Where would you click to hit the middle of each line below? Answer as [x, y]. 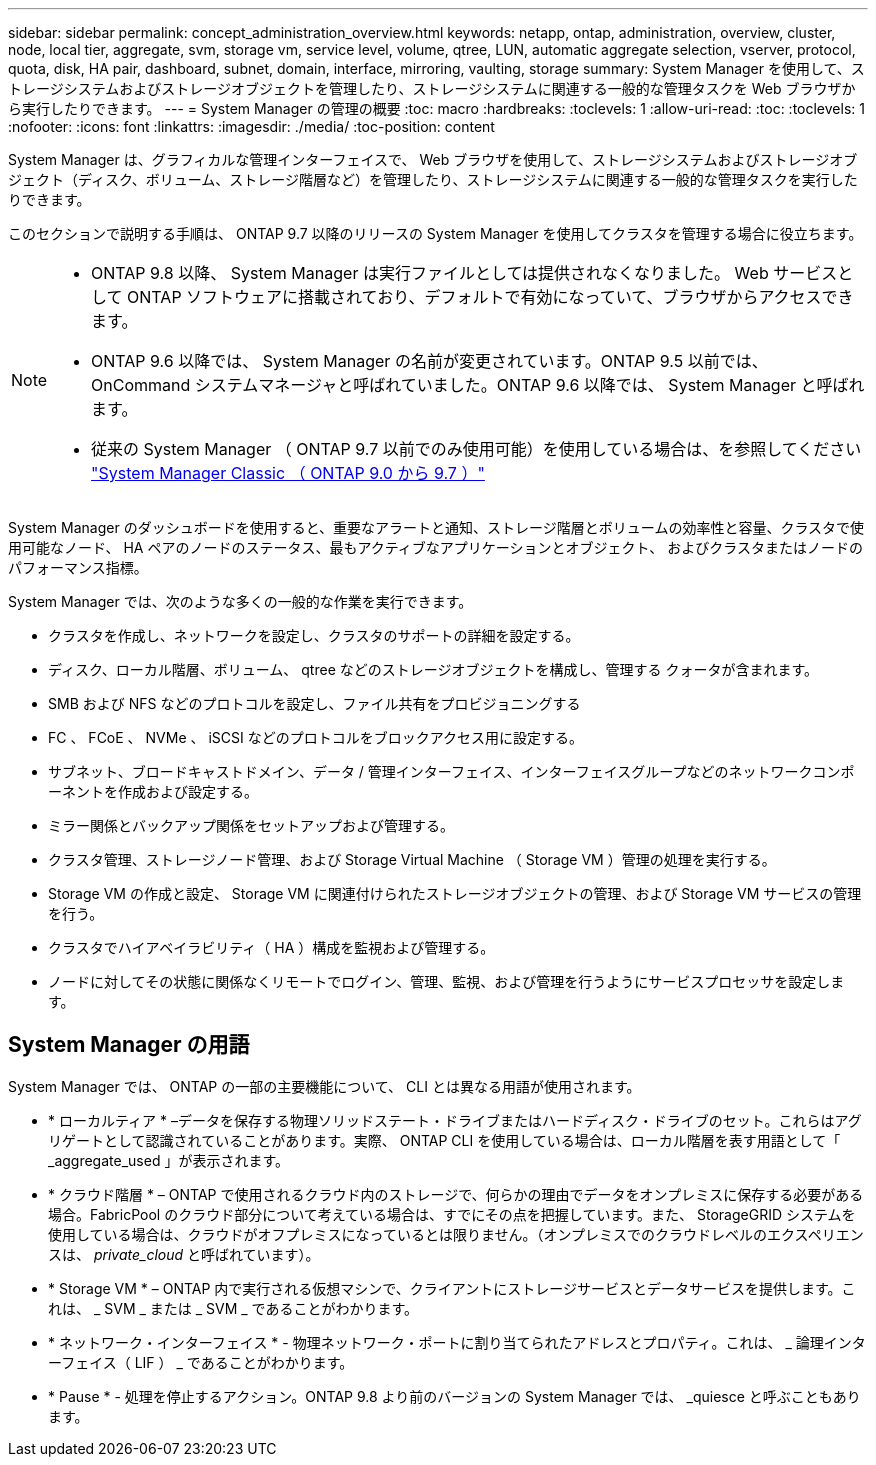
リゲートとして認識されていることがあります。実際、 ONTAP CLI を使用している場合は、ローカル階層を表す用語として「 [444, 1140]
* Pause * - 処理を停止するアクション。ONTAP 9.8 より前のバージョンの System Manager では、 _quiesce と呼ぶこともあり [454, 1396]
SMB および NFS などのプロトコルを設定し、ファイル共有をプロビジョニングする [314, 703]
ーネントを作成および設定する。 [153, 791]
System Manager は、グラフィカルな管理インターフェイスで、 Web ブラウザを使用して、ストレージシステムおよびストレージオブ [433, 159]
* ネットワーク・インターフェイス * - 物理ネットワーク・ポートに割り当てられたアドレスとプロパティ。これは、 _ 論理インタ [457, 1342]
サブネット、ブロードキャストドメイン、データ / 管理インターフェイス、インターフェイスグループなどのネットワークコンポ [451, 771]
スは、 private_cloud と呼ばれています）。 [184, 1254]
